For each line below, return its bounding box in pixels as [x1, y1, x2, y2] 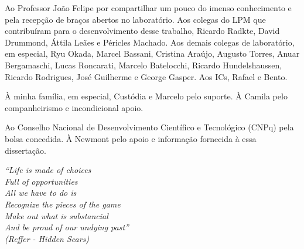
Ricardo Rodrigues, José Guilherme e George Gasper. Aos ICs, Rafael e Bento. [5, 70, 288, 82]
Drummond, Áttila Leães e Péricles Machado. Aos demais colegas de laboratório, [5, 36, 295, 48]
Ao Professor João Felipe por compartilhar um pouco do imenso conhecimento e [5, 2, 292, 13]
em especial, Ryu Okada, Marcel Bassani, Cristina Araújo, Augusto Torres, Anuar [5, 47, 300, 60]
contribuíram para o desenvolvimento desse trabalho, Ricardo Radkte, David [5, 25, 280, 37]
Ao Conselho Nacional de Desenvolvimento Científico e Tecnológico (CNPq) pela [5, 121, 294, 133]
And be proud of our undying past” [5, 221, 129, 233]
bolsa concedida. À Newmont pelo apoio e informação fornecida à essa [5, 132, 257, 144]
